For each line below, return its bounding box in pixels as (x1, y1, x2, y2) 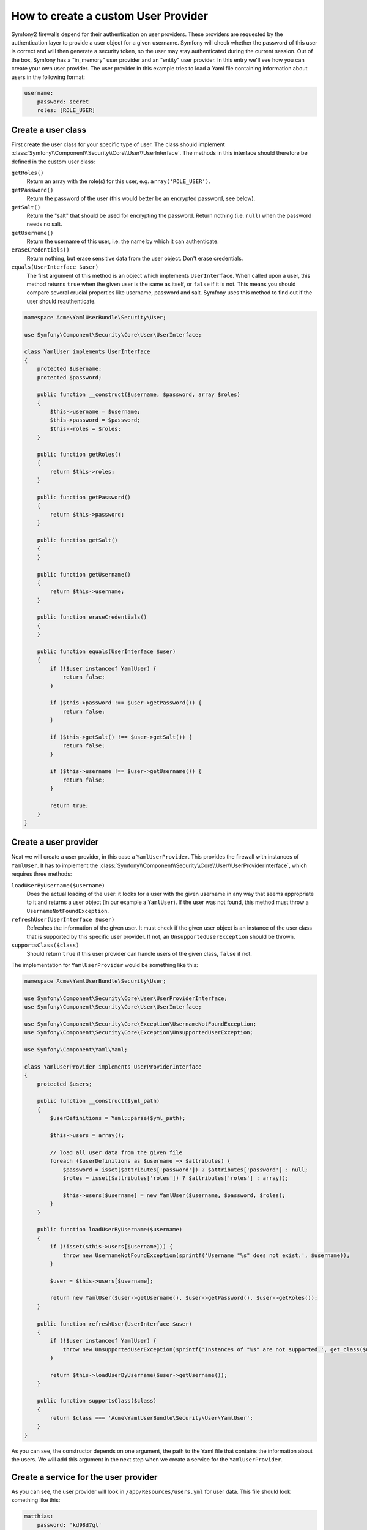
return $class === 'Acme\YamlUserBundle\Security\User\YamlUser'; (50, 1414, 254, 1421)
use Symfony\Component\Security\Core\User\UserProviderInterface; (24, 994, 228, 1002)
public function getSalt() (37, 536, 119, 543)
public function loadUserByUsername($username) (37, 1226, 183, 1233)
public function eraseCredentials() (37, 614, 147, 621)
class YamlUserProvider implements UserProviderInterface (24, 1063, 202, 1070)
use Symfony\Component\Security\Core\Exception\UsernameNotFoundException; (24, 1020, 257, 1028)
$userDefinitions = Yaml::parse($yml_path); (50, 1114, 186, 1122)
